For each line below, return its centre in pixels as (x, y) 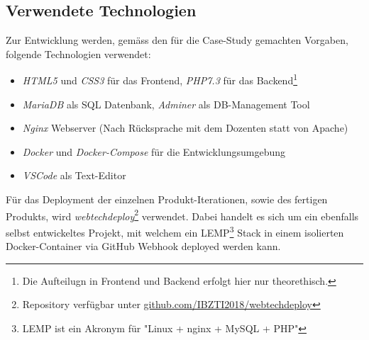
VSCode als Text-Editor (74, 175)
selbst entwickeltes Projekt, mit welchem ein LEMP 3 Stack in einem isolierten (175, 231)
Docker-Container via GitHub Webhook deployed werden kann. (143, 246)
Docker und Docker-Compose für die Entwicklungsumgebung (154, 151)
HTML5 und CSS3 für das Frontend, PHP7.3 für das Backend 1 (160, 79)
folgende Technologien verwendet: (78, 53)
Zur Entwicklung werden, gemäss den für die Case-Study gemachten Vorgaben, (177, 40)
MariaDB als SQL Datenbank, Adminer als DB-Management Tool (166, 104)
